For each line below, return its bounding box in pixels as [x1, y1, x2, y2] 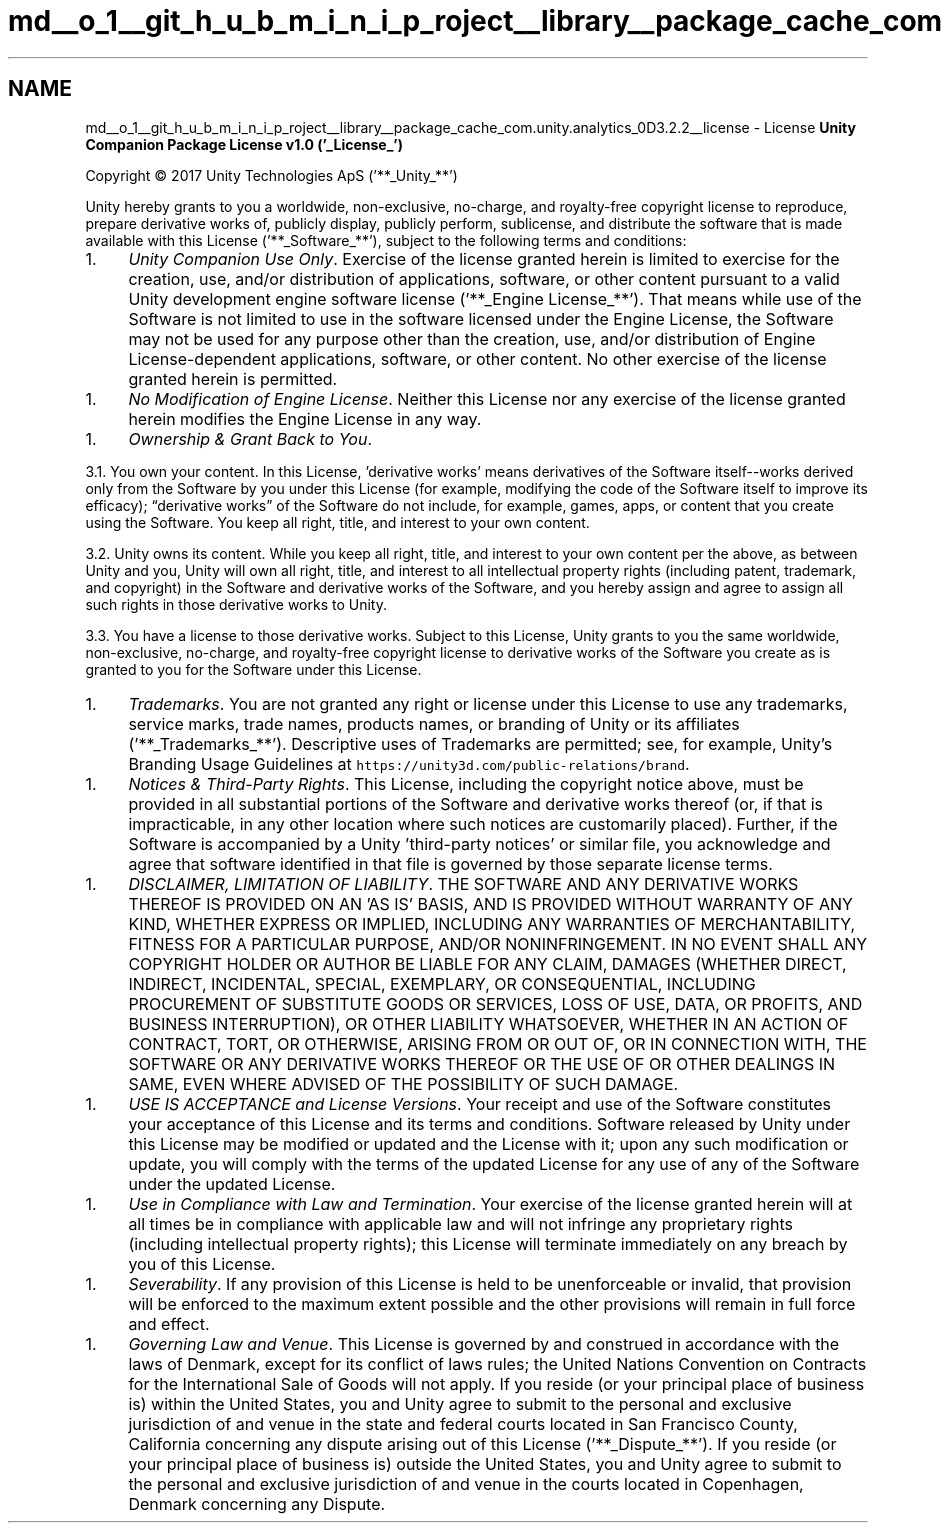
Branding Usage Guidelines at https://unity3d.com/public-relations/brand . [128, 753, 690, 774]
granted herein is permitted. [128, 368, 338, 389]
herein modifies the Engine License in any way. [128, 408, 482, 429]
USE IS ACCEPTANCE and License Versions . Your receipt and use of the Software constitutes [128, 1093, 831, 1114]
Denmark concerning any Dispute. [128, 1493, 386, 1514]
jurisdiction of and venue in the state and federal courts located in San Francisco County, [128, 1413, 798, 1434]
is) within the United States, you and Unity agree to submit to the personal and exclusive [128, 1393, 792, 1414]
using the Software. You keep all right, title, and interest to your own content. [85, 513, 590, 531]
